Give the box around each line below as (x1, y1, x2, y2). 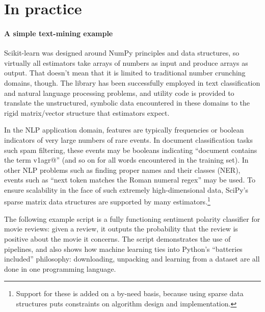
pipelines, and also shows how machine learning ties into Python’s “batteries (4, 243, 243, 254)
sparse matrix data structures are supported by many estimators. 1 (4, 195, 210, 207)
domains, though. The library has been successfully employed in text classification (4, 77, 260, 88)
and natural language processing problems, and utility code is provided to (4, 87, 234, 98)
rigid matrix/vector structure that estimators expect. (4, 107, 170, 118)
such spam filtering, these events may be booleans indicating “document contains (4, 144, 257, 155)
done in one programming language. (4, 263, 116, 274)
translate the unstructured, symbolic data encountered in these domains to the (4, 97, 250, 108)
